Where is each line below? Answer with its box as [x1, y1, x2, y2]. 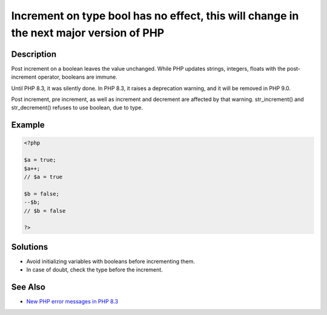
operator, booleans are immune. [38, 73, 117, 81]
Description [11, 49, 57, 59]
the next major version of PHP [11, 26, 165, 39]
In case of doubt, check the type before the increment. [26, 266, 163, 273]
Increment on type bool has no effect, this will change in [11, 9, 299, 22]
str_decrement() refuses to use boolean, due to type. [11, 104, 144, 111]
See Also [11, 282, 45, 293]
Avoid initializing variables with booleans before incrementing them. [26, 258, 195, 265]
